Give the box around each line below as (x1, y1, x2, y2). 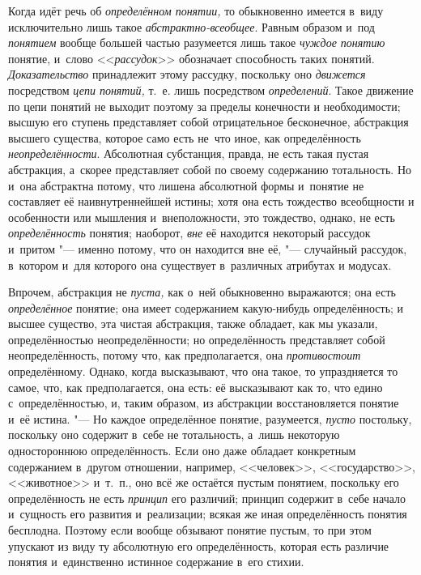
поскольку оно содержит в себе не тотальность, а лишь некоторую (8, 426, 340, 443)
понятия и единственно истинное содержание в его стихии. (8, 553, 304, 570)
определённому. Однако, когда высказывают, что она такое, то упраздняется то (8, 363, 398, 380)
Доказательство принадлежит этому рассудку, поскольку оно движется (8, 66, 366, 83)
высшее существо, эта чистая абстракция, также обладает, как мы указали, (8, 315, 378, 332)
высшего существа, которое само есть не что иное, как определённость (8, 129, 361, 146)
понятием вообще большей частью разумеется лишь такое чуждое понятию (8, 34, 385, 51)
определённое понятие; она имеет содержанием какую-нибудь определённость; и (8, 299, 404, 316)
